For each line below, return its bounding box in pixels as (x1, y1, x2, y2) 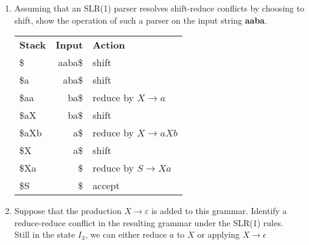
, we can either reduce (85, 228, 167, 241)
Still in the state (14, 228, 75, 241)
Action (92, 38, 125, 52)
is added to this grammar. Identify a (151, 204, 287, 217)
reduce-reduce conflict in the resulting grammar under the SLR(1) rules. (14, 216, 283, 229)
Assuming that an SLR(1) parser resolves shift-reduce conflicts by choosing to (14, 2, 305, 14)
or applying (197, 228, 240, 241)
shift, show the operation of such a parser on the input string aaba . (14, 13, 268, 26)
